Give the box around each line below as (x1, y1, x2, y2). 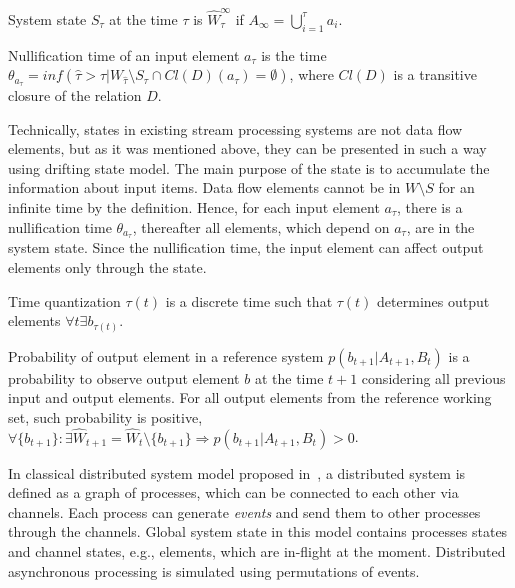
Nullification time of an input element (8, 44, 240, 65)
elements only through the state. (8, 256, 207, 277)
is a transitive (393, 64, 477, 85)
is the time (261, 44, 327, 65)
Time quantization (8, 290, 121, 311)
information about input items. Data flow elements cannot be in (8, 177, 401, 198)
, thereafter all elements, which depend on (132, 216, 390, 237)
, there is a (396, 196, 463, 217)
